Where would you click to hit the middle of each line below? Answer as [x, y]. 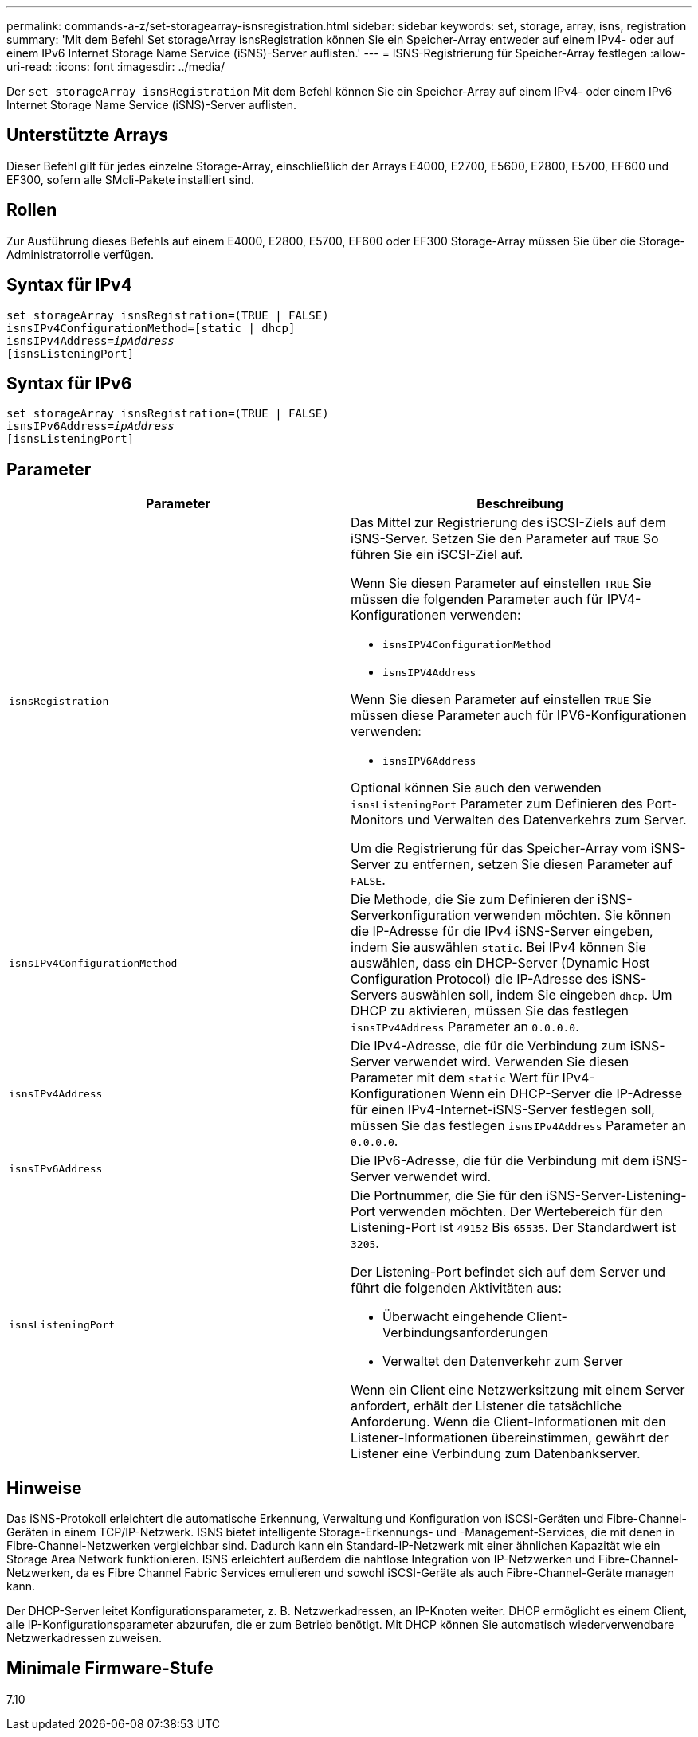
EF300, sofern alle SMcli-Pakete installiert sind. [131, 179]
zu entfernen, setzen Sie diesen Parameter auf [533, 865]
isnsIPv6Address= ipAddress [90, 426]
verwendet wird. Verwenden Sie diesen [512, 1062]
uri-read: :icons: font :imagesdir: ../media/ [116, 67]
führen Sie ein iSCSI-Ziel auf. [437, 555]
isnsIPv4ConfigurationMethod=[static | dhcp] [151, 328]
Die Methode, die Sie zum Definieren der [473, 900]
